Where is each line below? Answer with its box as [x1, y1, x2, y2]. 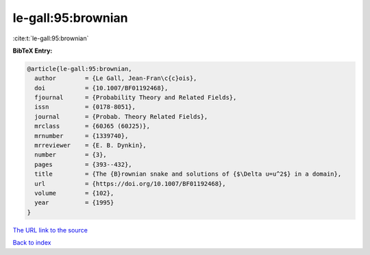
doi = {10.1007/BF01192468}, [34, 84, 169, 92]
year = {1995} [34, 199, 114, 206]
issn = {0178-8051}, [34, 103, 136, 111]
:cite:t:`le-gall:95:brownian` [12, 34, 89, 42]
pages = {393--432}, [34, 161, 133, 168]
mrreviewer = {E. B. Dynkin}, [34, 142, 147, 150]
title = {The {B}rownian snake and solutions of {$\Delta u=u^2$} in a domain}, [34, 170, 342, 178]
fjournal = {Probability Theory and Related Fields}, [34, 94, 237, 102]
